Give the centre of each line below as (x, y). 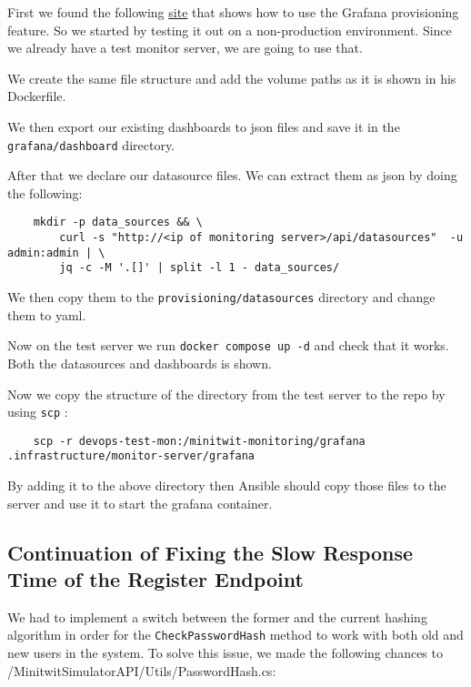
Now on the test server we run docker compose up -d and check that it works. (228, 345)
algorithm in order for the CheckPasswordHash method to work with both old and (235, 635)
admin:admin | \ (56, 253)
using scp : (38, 412)
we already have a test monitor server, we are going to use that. (185, 48)
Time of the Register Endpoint (155, 579)
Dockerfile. (37, 96)
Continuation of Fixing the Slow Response (210, 552)
